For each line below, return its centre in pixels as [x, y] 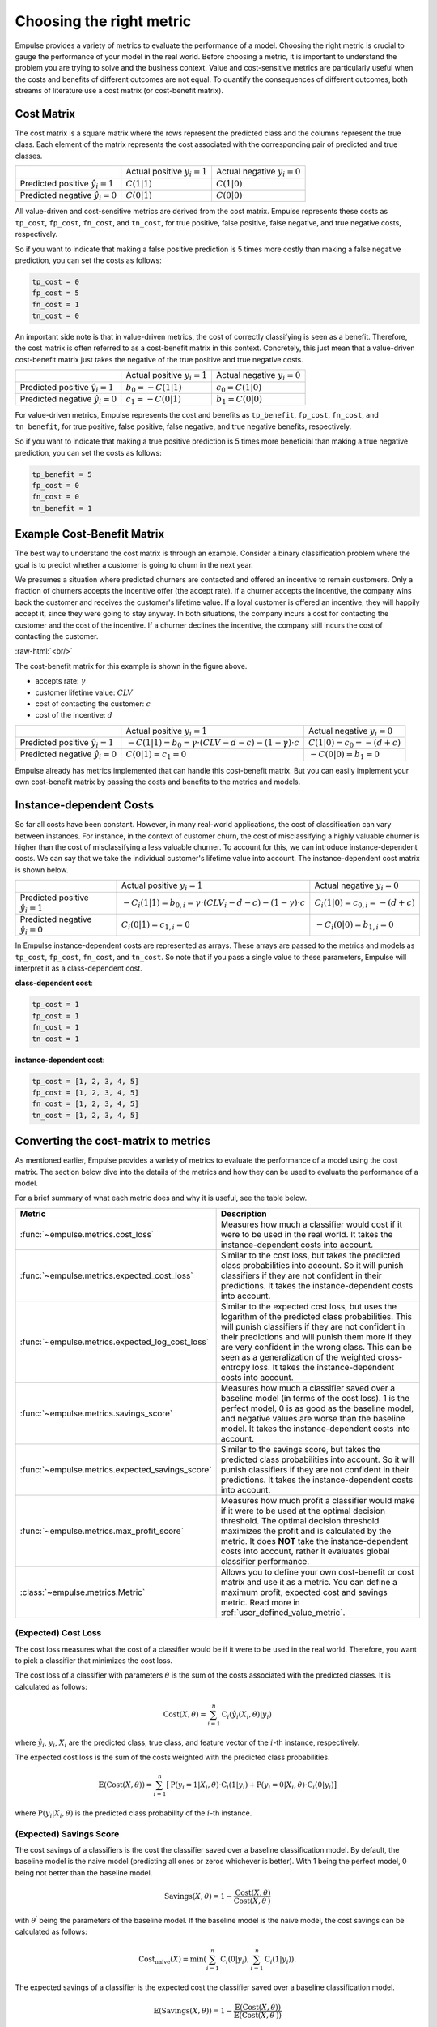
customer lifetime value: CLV [84, 692]
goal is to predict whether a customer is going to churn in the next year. [134, 564]
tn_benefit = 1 [62, 508]
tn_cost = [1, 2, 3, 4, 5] [85, 1115]
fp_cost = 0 [56, 485]
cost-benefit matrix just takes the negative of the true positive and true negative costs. [159, 359]
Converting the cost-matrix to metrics [112, 1141]
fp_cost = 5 [56, 293]
